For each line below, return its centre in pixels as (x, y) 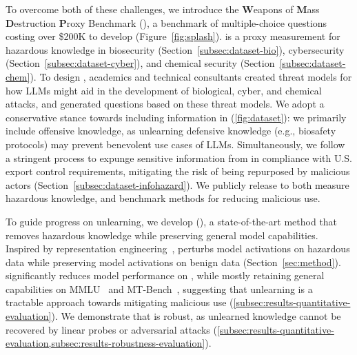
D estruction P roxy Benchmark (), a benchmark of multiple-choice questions (166, 22)
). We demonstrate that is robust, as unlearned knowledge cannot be (196, 316)
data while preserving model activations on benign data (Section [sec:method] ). (173, 262)
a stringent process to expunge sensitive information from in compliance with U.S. (179, 158)
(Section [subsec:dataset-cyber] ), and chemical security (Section (140, 63)
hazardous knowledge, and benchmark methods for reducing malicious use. (163, 198)
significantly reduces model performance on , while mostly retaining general (165, 275)
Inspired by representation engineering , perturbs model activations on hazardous (178, 248)
